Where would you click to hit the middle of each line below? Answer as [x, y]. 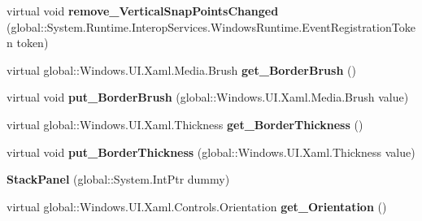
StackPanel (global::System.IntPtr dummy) [118, 179]
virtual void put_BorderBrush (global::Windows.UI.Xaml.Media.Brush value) [208, 97]
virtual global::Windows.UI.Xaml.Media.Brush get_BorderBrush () [181, 69]
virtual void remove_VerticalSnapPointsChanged [143, 11]
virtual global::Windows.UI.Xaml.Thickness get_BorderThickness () [185, 124]
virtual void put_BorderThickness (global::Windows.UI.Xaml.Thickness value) [211, 152]
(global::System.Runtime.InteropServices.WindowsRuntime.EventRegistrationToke [211, 26]
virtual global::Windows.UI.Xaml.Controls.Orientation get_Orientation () [197, 206]
